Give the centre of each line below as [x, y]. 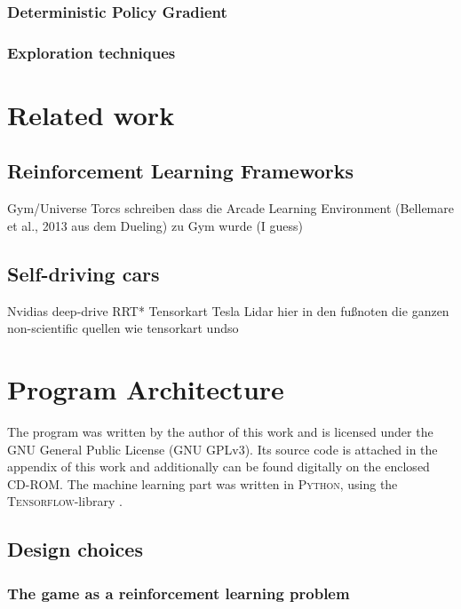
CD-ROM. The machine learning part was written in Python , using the [203, 483]
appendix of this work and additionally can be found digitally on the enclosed [219, 467]
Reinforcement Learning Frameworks [180, 171]
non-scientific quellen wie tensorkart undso [123, 328]
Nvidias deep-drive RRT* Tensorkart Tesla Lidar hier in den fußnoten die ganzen [228, 310]
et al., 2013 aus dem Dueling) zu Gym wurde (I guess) [155, 225]
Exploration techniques [91, 52]
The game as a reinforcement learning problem [179, 593]
